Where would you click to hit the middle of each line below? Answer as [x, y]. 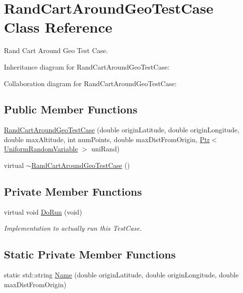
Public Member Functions [71, 109]
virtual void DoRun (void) [43, 211]
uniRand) [105, 149]
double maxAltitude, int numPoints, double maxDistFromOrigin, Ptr [107, 139]
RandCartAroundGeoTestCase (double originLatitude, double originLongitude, [122, 130]
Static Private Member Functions [90, 254]
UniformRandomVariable [41, 149]
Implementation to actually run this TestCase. [73, 228]
